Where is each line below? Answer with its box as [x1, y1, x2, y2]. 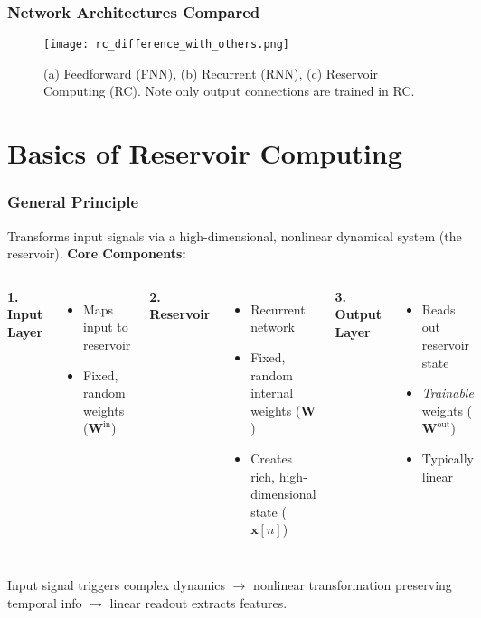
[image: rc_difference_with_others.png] [43, 38, 290, 51]
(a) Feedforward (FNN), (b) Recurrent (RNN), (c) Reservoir [43, 63, 378, 82]
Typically [421, 449, 474, 467]
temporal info [7, 593, 82, 612]
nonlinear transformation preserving [253, 575, 452, 594]
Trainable [421, 383, 474, 402]
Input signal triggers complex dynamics [7, 575, 226, 594]
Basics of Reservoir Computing [7, 135, 402, 172]
